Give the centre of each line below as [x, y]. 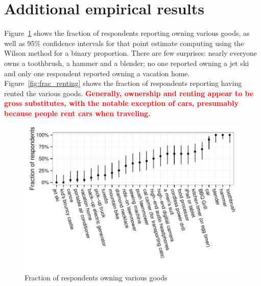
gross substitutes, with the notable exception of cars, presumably [121, 103]
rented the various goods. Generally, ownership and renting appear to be [129, 93]
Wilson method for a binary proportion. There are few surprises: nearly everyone [131, 53]
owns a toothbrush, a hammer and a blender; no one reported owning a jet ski [127, 63]
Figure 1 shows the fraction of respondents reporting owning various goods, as [127, 33]
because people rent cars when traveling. [77, 113]
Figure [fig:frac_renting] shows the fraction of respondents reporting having [123, 83]
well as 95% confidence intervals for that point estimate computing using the [124, 43]
